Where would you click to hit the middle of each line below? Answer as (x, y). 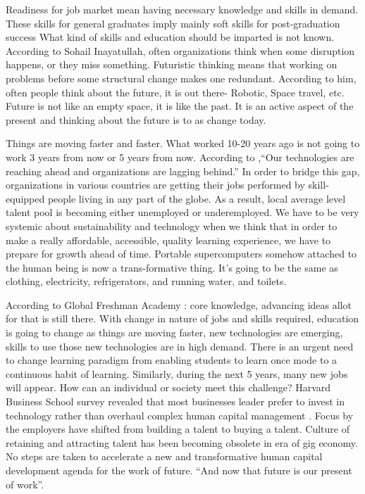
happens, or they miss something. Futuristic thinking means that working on (172, 64)
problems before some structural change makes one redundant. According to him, (181, 78)
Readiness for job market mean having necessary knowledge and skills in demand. (182, 9)
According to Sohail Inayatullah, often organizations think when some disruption (180, 50)
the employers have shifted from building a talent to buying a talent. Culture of (178, 429)
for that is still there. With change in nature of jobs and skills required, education (182, 318)
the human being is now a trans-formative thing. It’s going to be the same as (172, 267)
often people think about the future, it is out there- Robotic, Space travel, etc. (175, 92)
